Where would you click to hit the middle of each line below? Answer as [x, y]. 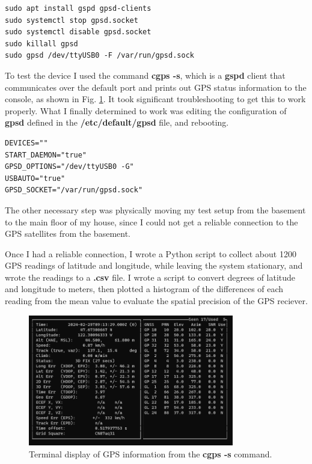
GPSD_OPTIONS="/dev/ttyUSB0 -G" [69, 167]
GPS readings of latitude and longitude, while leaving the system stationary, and [154, 265]
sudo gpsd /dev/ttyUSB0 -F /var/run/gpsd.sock [99, 56]
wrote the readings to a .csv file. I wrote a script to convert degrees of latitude [150, 277]
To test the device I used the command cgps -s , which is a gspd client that [145, 75]
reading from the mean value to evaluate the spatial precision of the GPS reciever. [156, 301]
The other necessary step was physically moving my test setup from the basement [155, 209]
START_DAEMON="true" [46, 155]
